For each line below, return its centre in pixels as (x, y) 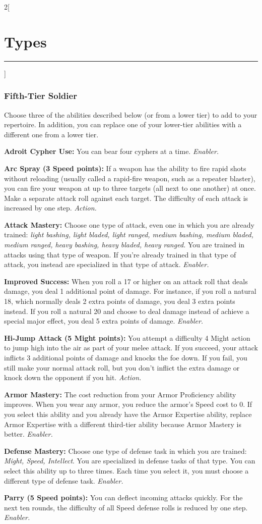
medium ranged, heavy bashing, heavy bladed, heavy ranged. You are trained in (124, 245)
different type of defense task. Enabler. (64, 480)
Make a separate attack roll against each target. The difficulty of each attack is (126, 198)
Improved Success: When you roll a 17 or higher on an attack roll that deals (126, 281)
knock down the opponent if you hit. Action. (73, 377)
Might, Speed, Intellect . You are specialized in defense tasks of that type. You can (130, 461)
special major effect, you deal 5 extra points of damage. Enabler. (104, 321)
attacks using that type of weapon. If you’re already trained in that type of (120, 254)
